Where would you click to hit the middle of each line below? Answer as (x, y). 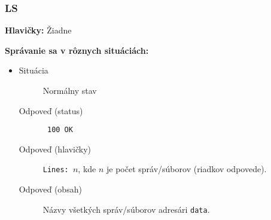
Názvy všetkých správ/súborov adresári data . (126, 209)
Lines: (56, 170)
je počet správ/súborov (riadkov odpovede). (187, 169)
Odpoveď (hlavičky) (55, 149)
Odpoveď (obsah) (50, 189)
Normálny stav (70, 90)
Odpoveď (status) (51, 110)
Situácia (34, 70)
